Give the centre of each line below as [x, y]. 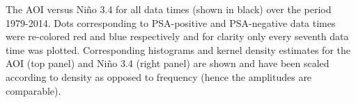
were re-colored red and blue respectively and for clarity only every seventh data [177, 36]
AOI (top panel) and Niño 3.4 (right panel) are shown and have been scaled [168, 63]
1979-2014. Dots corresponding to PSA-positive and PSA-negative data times [171, 22]
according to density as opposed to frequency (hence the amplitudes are [159, 76]
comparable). [33, 90]
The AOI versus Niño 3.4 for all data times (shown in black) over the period [169, 9]
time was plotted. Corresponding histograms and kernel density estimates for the [178, 49]
